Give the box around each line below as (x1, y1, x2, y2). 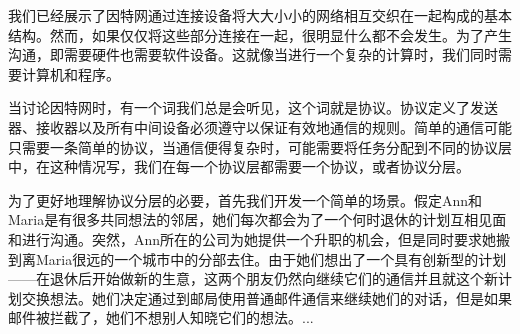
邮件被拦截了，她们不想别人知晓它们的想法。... (8, 307, 314, 328)
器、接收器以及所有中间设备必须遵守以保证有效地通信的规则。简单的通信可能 (8, 116, 512, 137)
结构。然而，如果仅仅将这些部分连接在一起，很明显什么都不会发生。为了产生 (8, 24, 512, 45)
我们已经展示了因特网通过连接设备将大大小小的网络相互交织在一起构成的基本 (8, 5, 512, 25)
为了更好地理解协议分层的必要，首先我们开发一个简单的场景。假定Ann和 (8, 189, 483, 210)
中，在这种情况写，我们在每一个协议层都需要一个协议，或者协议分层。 (8, 156, 470, 177)
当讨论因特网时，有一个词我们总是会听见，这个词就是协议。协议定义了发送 (8, 97, 498, 118)
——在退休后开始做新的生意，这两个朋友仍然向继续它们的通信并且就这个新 (8, 268, 498, 289)
